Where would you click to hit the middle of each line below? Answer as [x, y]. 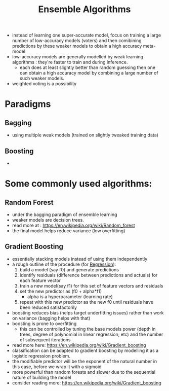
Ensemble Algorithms [85, 9]
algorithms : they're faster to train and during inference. [70, 62]
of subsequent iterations [45, 340]
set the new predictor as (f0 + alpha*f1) [61, 291]
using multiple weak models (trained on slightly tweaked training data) [85, 135]
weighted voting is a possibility [44, 84]
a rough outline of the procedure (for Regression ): [64, 264]
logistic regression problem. [41, 356]
